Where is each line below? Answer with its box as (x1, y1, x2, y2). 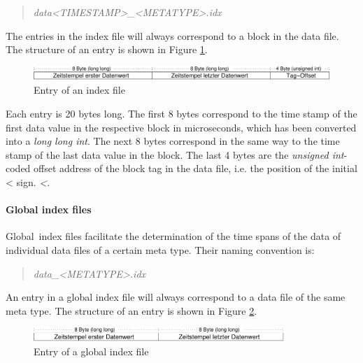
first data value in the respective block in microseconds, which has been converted (6, 120, 357, 134)
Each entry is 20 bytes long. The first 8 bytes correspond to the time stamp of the (6, 106, 357, 120)
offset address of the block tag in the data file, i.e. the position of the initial (34, 161, 357, 176)
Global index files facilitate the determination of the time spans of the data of (6, 229, 341, 243)
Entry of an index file (34, 83, 125, 97)
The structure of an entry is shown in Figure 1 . (6, 42, 208, 57)
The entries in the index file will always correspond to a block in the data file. (6, 28, 339, 43)
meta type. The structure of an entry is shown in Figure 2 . (6, 303, 257, 318)
